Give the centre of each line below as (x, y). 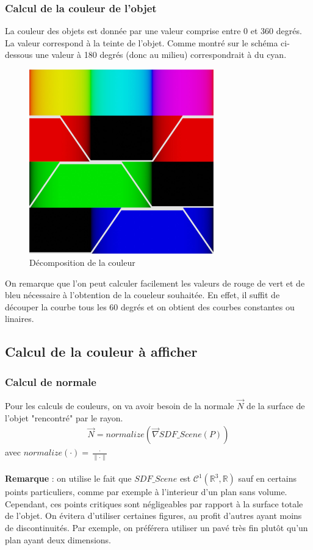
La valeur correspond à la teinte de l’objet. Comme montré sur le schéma (142, 42)
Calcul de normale (51, 381)
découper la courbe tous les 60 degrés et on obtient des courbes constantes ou (150, 306)
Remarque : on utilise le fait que (68, 478)
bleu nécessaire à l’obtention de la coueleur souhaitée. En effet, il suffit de (142, 295)
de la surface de (276, 406)
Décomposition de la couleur (82, 262)
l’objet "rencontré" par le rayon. (64, 417)
